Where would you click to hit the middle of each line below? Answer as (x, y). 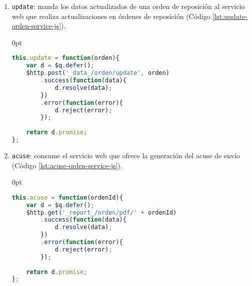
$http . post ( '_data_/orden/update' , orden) (98, 73)
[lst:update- (230, 16)
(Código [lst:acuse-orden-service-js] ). (67, 165)
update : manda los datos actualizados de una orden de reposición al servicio (128, 6)
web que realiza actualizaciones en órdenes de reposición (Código (111, 16)
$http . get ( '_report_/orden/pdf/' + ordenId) (101, 212)
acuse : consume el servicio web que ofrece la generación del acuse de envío (126, 155)
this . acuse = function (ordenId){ (67, 197)
